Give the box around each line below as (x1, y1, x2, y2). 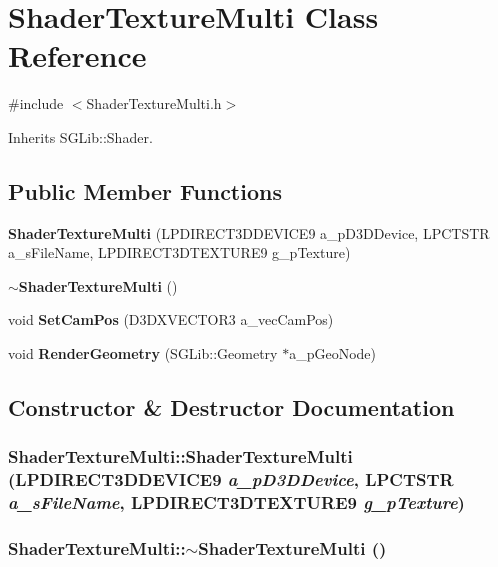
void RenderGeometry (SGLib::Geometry (8, 343, 278, 364)
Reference (8, 35, 147, 76)
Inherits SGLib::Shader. (8, 126, 153, 147)
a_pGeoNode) (289, 343, 376, 364)
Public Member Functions (8, 175, 282, 206)
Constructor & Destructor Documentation (8, 392, 455, 423)
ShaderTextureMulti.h (86, 93, 222, 114)
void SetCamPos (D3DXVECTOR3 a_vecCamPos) (8, 309, 334, 330)
